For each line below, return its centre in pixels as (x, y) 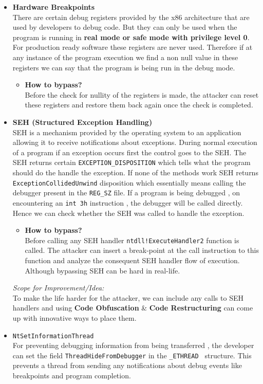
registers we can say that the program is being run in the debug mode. (124, 67)
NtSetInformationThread (53, 336)
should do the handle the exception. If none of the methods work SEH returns (135, 172)
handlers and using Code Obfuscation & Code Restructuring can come (133, 308)
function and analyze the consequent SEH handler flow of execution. (132, 260)
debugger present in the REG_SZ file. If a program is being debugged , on (126, 193)
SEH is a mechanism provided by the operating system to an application (127, 132)
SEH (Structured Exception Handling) (82, 122)
